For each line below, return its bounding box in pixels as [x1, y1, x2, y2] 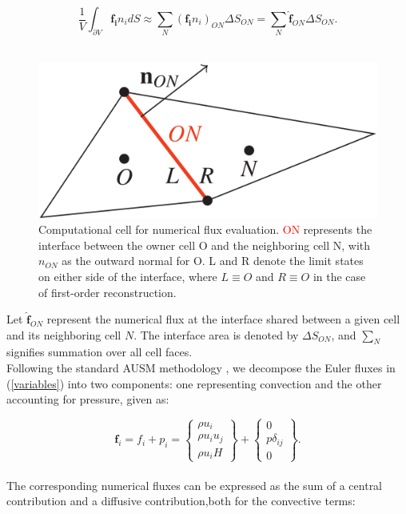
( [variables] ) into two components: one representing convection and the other [6, 375, 382, 392]
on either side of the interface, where [38, 267, 217, 284]
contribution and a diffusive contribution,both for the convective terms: [6, 492, 356, 509]
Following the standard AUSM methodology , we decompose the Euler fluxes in [6, 359, 396, 376]
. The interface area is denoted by [133, 326, 299, 343]
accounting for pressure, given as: [6, 391, 169, 408]
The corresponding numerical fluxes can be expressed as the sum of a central [6, 476, 383, 493]
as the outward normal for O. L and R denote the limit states [62, 252, 364, 269]
